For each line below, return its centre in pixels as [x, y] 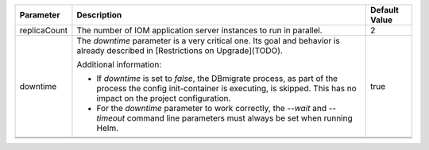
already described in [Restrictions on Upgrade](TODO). [180, 50]
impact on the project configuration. [164, 98]
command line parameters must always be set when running [240, 118]
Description [99, 15]
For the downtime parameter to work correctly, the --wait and [212, 108]
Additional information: [119, 65]
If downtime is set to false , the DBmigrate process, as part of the [217, 78]
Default [385, 10]
